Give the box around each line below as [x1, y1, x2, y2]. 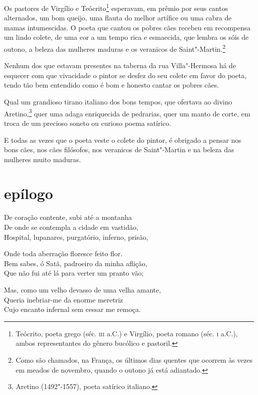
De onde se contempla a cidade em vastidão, [4, 222, 138, 232]
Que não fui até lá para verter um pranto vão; [4, 268, 144, 278]
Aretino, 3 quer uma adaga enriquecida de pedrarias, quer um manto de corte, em [4, 106, 251, 118]
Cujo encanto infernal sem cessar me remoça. [4, 304, 141, 314]
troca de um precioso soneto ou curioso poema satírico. [4, 117, 171, 128]
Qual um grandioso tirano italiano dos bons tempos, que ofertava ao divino [4, 97, 232, 107]
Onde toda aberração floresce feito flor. [4, 248, 123, 259]
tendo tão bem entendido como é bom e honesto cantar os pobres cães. [4, 80, 219, 90]
